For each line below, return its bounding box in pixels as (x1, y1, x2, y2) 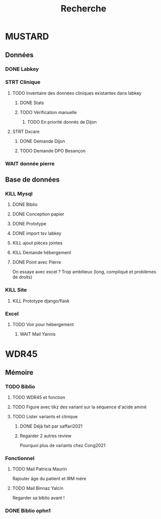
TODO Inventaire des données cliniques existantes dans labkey (12, 90, 142, 96)
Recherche (60, 3, 107, 14)
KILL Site (5, 286, 27, 293)
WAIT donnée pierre (5, 160, 55, 167)
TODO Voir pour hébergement (12, 322, 74, 327)
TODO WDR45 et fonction (12, 394, 66, 400)
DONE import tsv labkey (12, 230, 62, 236)
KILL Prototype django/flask (12, 298, 70, 304)
